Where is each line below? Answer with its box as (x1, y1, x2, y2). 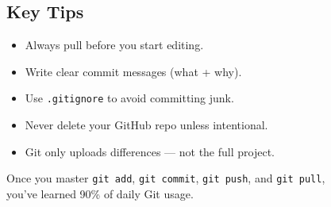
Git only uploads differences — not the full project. (25, 143, 275, 159)
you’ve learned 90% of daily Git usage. (6, 185, 194, 201)
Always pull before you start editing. (25, 36, 204, 53)
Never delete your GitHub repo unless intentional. (25, 117, 268, 133)
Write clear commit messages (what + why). (25, 63, 242, 79)
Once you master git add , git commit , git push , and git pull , (6, 170, 325, 186)
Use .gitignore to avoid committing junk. (25, 90, 234, 106)
